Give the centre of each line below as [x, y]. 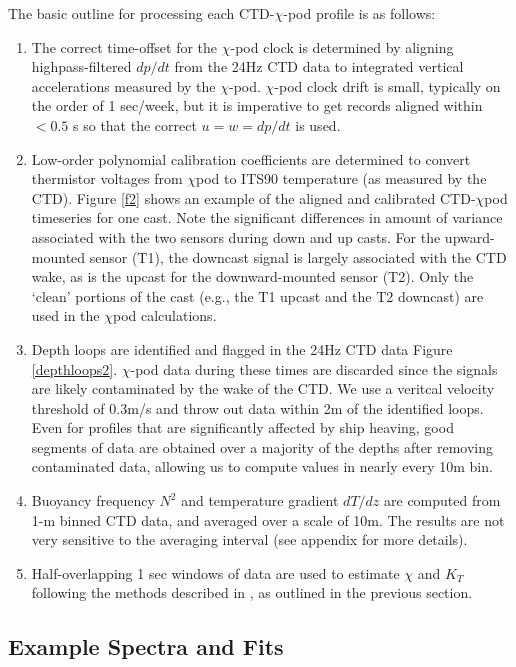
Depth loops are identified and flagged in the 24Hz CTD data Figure [242, 348]
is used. [318, 124]
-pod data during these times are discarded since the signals [314, 368]
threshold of [68, 407]
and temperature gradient [260, 500]
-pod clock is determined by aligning [342, 46]
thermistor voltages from [107, 178]
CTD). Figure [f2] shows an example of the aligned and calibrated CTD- [253, 197]
